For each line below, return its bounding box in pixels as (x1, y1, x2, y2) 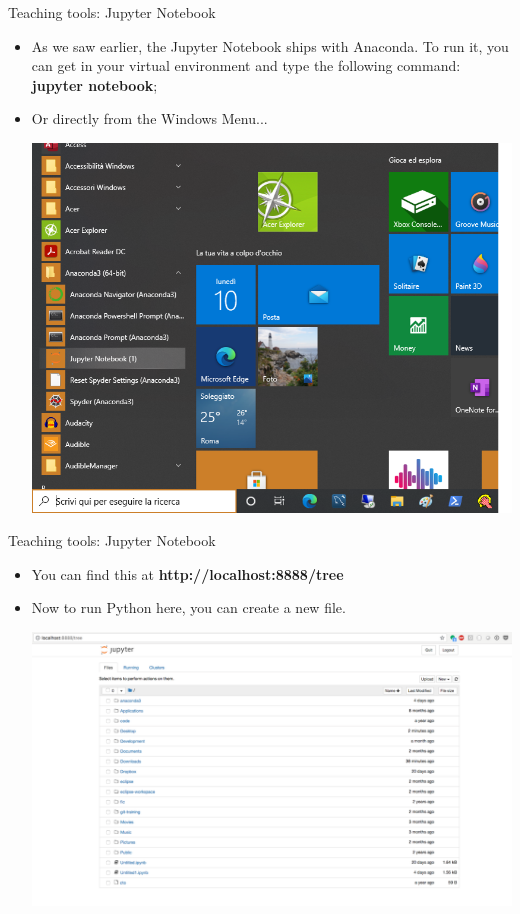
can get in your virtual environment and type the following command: (31, 55, 461, 76)
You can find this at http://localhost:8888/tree (31, 563, 344, 584)
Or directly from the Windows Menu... (31, 108, 268, 129)
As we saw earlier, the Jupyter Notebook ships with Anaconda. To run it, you (31, 35, 509, 56)
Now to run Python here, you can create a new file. (31, 597, 346, 618)
